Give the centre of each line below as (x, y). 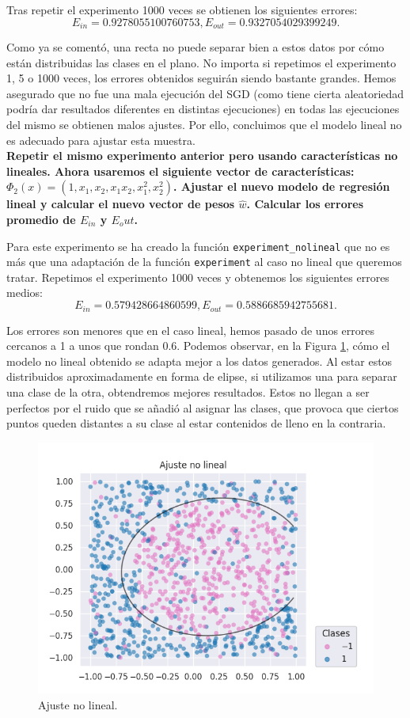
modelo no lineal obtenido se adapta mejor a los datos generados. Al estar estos (199, 361)
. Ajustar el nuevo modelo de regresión (282, 186)
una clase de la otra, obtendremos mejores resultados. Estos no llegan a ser (188, 391)
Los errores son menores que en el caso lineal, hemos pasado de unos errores (191, 330)
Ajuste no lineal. (78, 705)
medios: (25, 293)
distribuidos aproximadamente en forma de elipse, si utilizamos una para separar (202, 376)
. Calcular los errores (305, 204)
